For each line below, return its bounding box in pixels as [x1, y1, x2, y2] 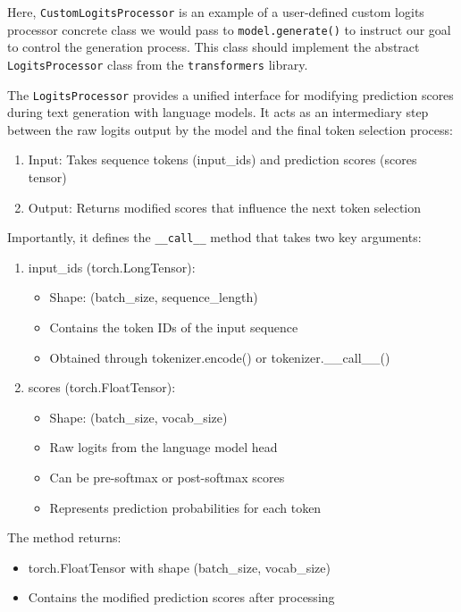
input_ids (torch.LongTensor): [28, 257, 196, 276]
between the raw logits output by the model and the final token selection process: [7, 120, 453, 138]
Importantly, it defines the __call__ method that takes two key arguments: [7, 228, 422, 247]
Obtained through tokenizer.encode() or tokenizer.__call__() [49, 348, 390, 366]
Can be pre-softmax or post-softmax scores [49, 468, 285, 486]
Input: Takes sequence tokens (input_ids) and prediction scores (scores [28, 150, 417, 169]
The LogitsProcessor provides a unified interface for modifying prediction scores [7, 85, 454, 104]
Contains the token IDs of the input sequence [49, 318, 298, 337]
